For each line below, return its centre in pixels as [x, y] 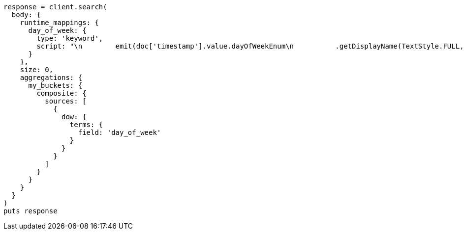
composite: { [62, 93]
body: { [26, 15]
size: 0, [37, 70]
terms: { [86, 125]
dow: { [74, 117]
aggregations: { [51, 78]
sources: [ [66, 101]
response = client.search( [55, 7]
